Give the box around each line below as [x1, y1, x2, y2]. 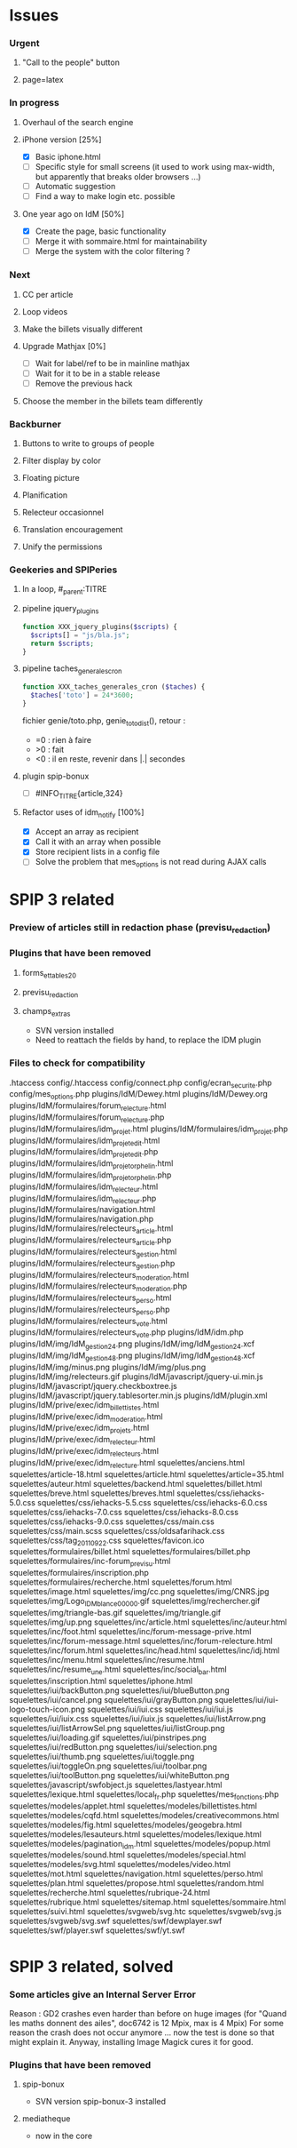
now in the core [35, 2130, 93, 2142]
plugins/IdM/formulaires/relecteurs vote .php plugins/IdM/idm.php [9, 1327, 244, 1340]
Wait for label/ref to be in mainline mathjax [35, 357, 191, 369]
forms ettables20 [21, 967, 77, 980]
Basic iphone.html [35, 151, 101, 162]
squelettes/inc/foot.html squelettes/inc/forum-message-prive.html [9, 1626, 252, 1637]
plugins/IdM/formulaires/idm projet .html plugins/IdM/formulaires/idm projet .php [9, 1123, 288, 1136]
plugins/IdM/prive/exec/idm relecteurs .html [9, 1446, 160, 1458]
